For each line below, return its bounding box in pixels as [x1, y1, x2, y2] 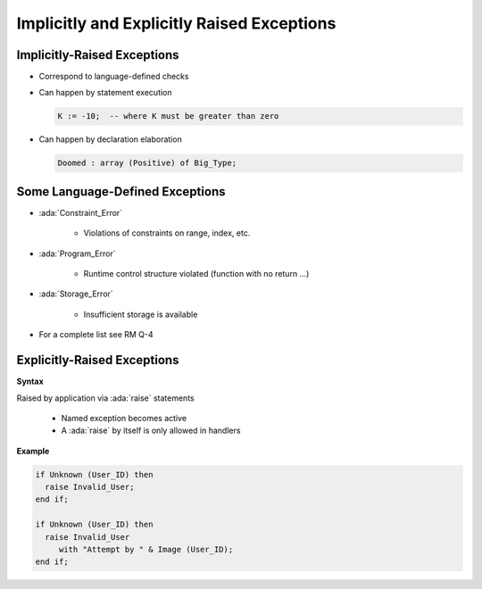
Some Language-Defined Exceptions [16, 184, 226, 199]
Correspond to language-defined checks [38, 71, 189, 82]
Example [16, 445, 50, 456]
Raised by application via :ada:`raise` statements [16, 393, 195, 403]
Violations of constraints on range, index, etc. [83, 228, 251, 238]
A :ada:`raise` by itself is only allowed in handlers [61, 425, 241, 436]
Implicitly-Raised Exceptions [16, 47, 179, 62]
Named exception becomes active [61, 412, 187, 423]
